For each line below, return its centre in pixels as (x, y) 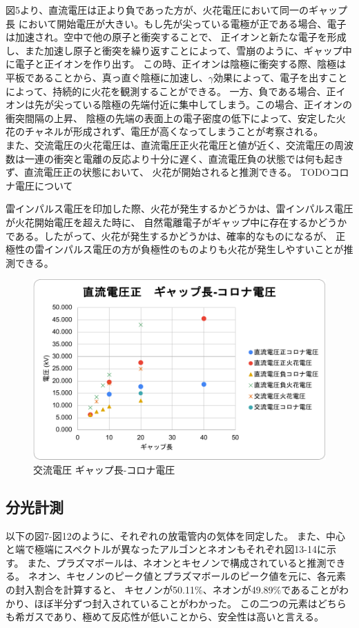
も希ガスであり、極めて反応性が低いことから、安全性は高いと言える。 (165, 617)
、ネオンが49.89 (238, 589)
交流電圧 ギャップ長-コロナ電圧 (104, 469)
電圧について (44, 185)
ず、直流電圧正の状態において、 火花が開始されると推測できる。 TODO (168, 172)
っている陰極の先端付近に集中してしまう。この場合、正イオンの (208, 104)
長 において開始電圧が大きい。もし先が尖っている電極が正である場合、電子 (176, 23)
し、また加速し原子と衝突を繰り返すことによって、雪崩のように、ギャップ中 (179, 50)
